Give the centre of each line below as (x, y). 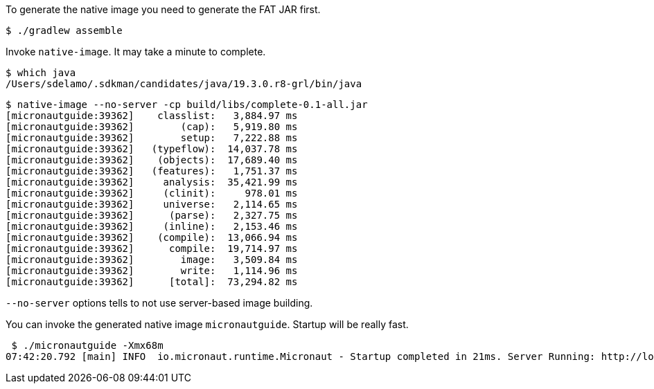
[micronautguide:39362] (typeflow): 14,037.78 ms (152, 149)
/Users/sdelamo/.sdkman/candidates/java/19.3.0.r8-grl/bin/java (184, 84)
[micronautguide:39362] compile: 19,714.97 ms (152, 248)
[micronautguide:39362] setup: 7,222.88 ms (152, 138)
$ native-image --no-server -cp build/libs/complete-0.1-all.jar (187, 105)
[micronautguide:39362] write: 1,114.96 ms (152, 271)
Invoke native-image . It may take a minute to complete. (136, 52)
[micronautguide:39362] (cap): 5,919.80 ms (152, 127)
